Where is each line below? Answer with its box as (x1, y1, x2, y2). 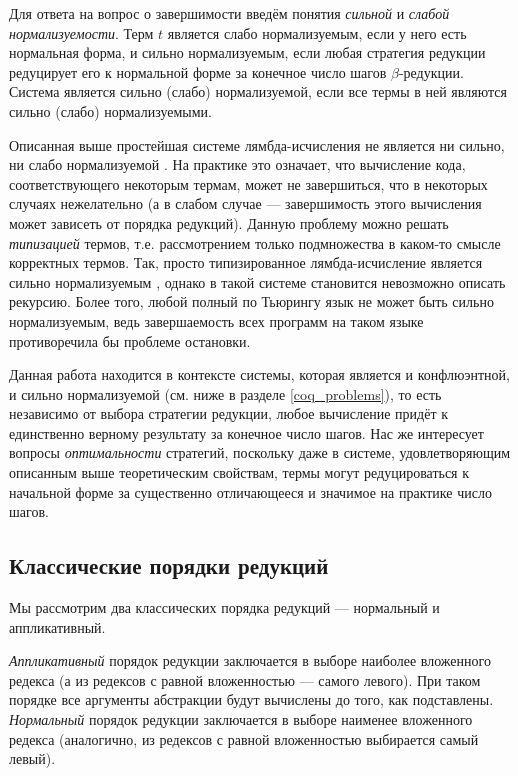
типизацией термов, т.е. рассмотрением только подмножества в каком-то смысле (9, 232, 501, 253)
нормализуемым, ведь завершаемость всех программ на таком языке (9, 310, 424, 331)
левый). (9, 748, 56, 769)
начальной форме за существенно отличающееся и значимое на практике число (9, 481, 492, 502)
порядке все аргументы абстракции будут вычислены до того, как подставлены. (9, 689, 494, 710)
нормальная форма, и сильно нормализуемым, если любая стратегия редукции (9, 42, 486, 63)
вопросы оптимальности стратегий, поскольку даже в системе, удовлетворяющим (9, 442, 511, 463)
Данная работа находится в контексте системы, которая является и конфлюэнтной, (9, 364, 510, 385)
